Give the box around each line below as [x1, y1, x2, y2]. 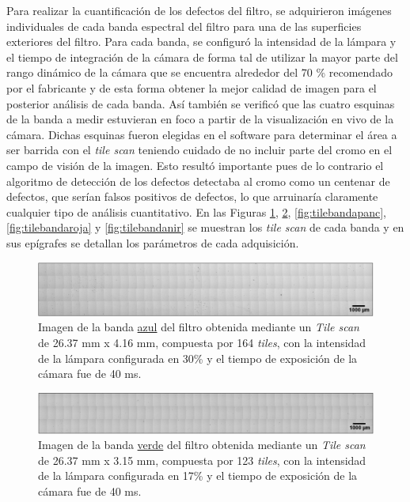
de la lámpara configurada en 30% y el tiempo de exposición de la [38, 349, 358, 366]
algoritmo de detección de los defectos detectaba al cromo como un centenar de [6, 172, 390, 189]
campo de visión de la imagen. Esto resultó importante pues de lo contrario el [6, 157, 384, 173]
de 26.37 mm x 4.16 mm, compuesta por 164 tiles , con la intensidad [38, 334, 366, 350]
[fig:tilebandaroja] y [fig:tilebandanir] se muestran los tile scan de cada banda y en [6, 219, 404, 236]
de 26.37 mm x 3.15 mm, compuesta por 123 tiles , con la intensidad [38, 451, 366, 468]
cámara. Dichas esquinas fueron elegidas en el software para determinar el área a [6, 126, 397, 142]
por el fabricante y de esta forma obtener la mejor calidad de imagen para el [6, 79, 377, 96]
